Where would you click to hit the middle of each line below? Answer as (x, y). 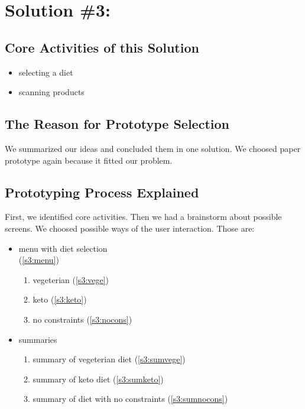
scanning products (51, 92)
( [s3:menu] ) (39, 260)
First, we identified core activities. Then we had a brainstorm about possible (143, 217)
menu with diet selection (63, 248)
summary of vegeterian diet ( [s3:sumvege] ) (109, 359)
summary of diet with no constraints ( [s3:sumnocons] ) (130, 399)
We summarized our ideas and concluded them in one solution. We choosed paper (153, 148)
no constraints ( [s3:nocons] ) (82, 319)
